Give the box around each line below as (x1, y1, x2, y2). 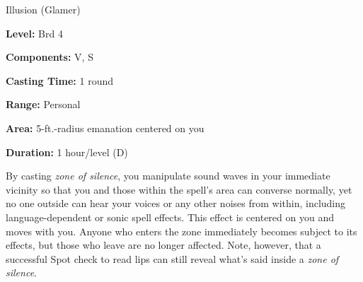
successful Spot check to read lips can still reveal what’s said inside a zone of (6, 251, 339, 266)
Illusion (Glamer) (6, 2, 81, 16)
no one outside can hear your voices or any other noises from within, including (6, 196, 346, 211)
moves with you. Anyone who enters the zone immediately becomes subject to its (6, 223, 357, 238)
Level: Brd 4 (6, 25, 63, 40)
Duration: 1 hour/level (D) (6, 144, 128, 159)
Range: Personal (6, 97, 81, 112)
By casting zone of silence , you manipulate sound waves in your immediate (6, 168, 330, 183)
